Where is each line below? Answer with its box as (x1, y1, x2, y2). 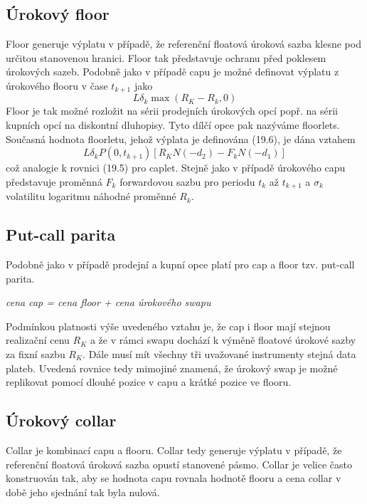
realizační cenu (6, 332, 70, 347)
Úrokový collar (6, 409, 117, 431)
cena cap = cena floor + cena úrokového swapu (6, 295, 211, 310)
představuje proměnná (6, 174, 102, 189)
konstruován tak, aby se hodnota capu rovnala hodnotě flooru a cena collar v (6, 471, 341, 485)
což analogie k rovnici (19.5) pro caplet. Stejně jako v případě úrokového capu (6, 160, 346, 175)
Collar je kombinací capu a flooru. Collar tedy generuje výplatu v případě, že (6, 443, 342, 458)
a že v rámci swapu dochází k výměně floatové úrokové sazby (90, 332, 356, 347)
